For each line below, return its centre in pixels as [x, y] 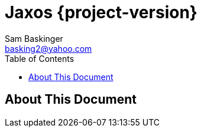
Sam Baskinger [34, 38]
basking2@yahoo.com [48, 48]
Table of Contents [40, 58]
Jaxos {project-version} [101, 12]
